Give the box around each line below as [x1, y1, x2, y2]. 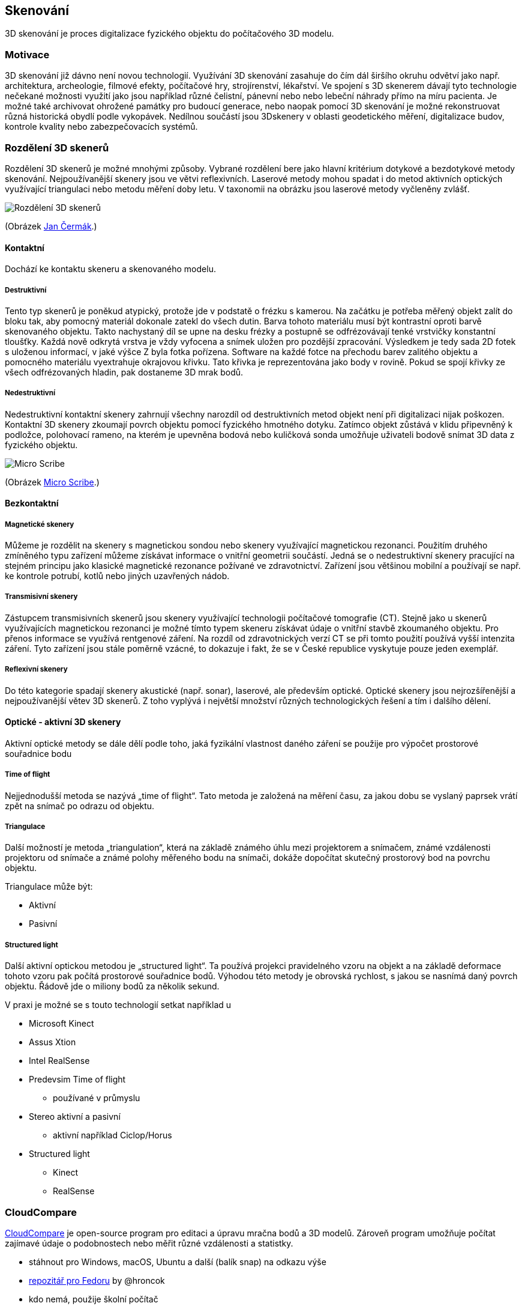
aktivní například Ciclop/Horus [53, 1130, 172, 1141]
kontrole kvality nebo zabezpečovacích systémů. [5, 121, 198, 132]
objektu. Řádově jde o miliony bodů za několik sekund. [5, 981, 220, 992]
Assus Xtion [29, 1037, 76, 1048]
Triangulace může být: [5, 881, 93, 892]
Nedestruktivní [5, 389, 56, 398]
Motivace [5, 48, 50, 61]
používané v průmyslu [53, 1093, 140, 1104]
